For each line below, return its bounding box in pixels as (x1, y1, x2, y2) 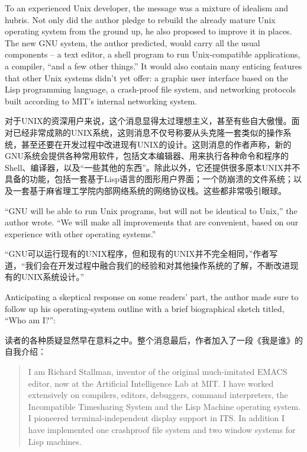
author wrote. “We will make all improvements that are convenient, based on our (5, 216, 299, 228)
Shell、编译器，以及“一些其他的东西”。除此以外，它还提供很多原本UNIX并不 (5, 161, 300, 173)
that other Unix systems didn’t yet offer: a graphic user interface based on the (5, 71, 288, 84)
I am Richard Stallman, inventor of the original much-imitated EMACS (28, 365, 287, 378)
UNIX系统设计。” (21, 270, 85, 283)
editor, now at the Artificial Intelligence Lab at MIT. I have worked (28, 377, 274, 389)
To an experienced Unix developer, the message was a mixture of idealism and (5, 2, 289, 14)
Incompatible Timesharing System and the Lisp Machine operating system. (28, 400, 301, 412)
